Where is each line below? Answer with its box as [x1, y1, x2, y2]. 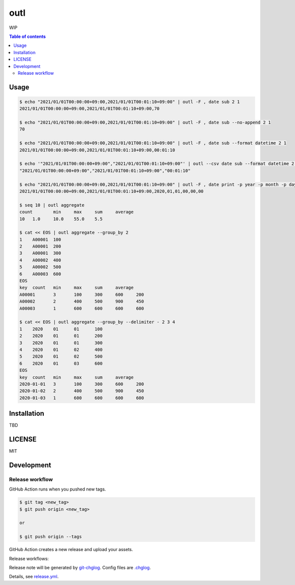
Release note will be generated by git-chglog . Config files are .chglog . [9, 564, 151, 570]
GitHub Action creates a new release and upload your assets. [9, 547, 133, 553]
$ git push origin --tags [19, 534, 82, 540]
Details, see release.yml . [9, 574, 59, 580]
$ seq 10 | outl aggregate [19, 202, 85, 208]
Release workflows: [9, 555, 49, 561]
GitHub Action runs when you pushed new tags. [9, 486, 106, 492]
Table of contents [9, 33, 46, 39]
